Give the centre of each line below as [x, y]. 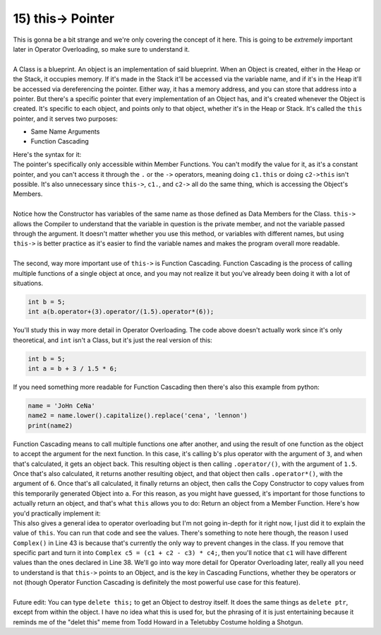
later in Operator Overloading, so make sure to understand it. [101, 49]
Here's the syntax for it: [47, 154]
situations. [28, 283]
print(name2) [50, 425]
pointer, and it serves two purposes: [65, 118]
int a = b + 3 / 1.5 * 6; [73, 369]
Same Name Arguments [65, 132]
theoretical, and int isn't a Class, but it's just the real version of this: [113, 340]
